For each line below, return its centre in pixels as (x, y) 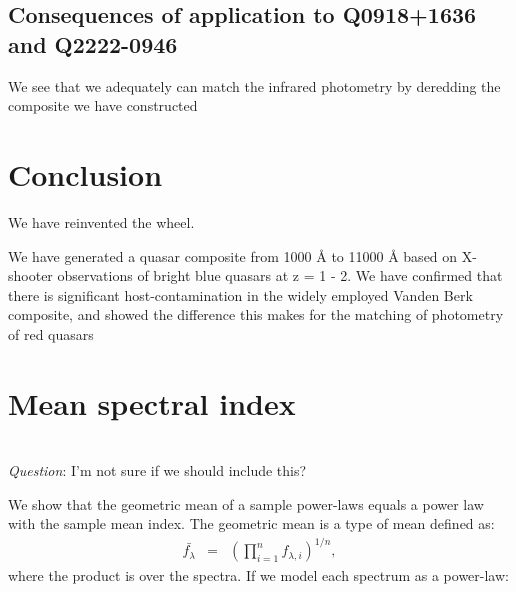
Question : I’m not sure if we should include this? (157, 470)
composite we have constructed (103, 105)
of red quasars (51, 333)
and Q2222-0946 (93, 43)
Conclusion (85, 173)
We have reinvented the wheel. (101, 221)
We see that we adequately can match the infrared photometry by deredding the (254, 85)
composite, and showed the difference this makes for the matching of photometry (256, 314)
